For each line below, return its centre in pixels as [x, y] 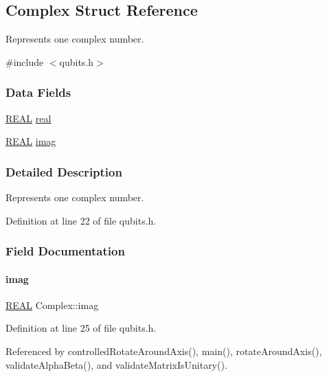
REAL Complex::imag [52, 305]
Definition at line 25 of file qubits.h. [81, 328]
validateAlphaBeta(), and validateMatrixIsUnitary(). [116, 364]
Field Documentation [65, 251]
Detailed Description [64, 171]
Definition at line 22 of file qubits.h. [81, 220]
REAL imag [31, 141]
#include [25, 61]
